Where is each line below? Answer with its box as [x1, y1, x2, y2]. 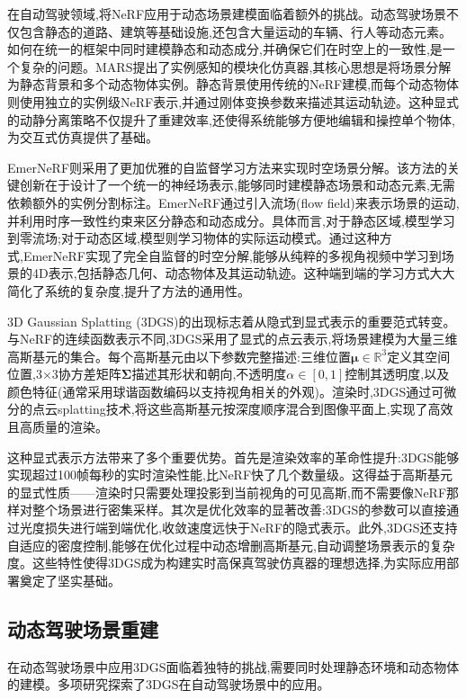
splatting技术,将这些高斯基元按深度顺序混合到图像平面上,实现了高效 [57, 399, 453, 418]
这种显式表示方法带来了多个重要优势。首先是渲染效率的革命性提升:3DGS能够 [7, 447, 460, 466]
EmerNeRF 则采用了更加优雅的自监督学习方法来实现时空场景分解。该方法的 [7, 157, 448, 176]
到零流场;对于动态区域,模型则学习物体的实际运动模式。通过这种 [7, 229, 380, 247]
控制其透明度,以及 [345, 364, 450, 383]
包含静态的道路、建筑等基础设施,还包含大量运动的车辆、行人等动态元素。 [19, 22, 452, 40]
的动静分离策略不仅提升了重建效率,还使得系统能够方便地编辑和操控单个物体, [7, 110, 455, 129]
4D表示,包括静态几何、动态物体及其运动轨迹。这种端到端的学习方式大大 [31, 264, 455, 282]
